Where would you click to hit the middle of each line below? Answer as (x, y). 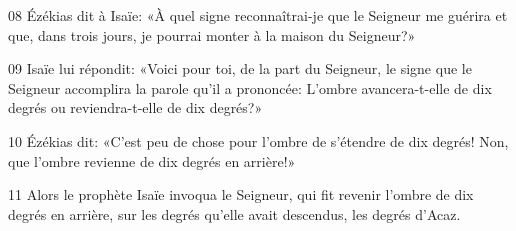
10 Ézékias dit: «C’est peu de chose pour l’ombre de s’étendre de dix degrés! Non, (258, 140)
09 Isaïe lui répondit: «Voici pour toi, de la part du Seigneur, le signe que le (240, 68)
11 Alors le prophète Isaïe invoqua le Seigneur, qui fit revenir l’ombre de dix (241, 194)
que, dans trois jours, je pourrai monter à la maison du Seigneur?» (212, 34)
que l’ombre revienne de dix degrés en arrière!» (152, 160)
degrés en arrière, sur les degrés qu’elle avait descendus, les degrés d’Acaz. (234, 213)
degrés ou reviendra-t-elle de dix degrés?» (135, 107)
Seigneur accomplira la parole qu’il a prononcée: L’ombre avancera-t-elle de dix (250, 87)
